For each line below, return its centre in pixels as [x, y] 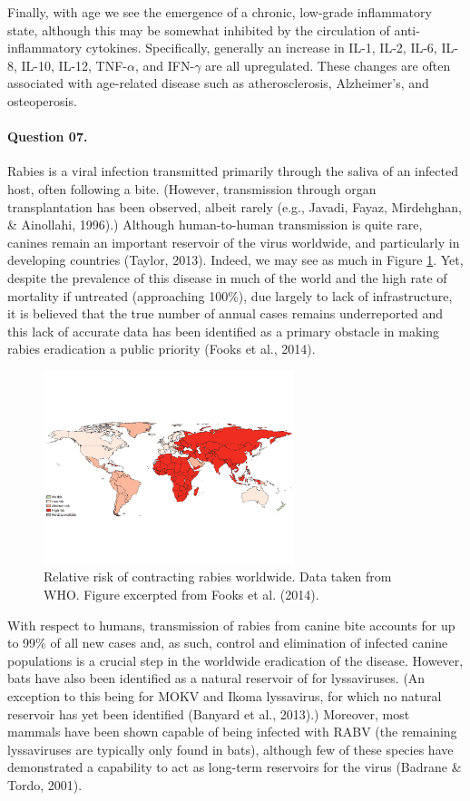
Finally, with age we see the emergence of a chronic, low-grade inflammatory [220, 12]
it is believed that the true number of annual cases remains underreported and [225, 313]
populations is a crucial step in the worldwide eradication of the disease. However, [235, 660]
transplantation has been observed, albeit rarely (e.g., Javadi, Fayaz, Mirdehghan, [235, 206]
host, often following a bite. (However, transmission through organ [192, 188]
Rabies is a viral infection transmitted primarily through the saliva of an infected [233, 171]
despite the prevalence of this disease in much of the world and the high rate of [227, 277]
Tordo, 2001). [45, 784]
